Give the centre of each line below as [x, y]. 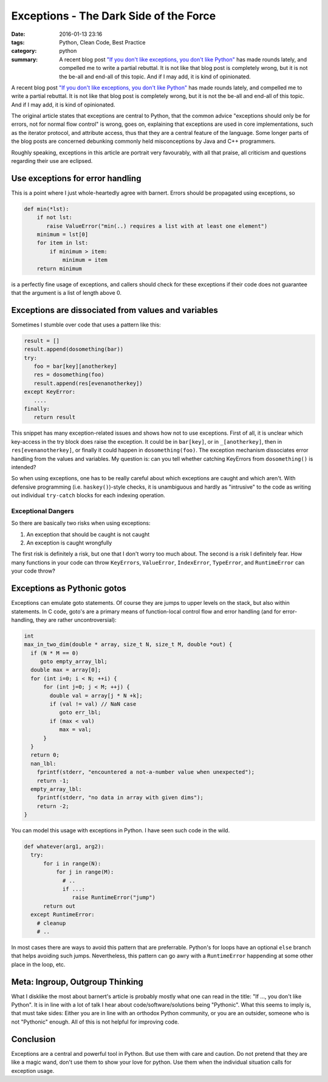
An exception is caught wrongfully [69, 543]
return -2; [53, 806]
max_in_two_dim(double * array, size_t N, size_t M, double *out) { [128, 645]
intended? [24, 467]
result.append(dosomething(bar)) [74, 349]
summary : [25, 59]
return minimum [59, 268]
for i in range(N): [72, 863]
